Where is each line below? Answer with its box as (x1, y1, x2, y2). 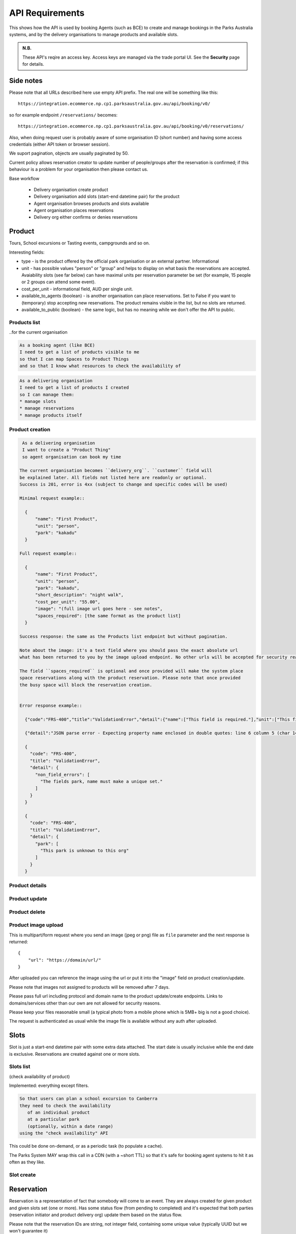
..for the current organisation (9, 329, 68, 335)
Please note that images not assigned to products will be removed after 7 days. (9, 984, 170, 990)
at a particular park (27, 1117, 80, 1122)
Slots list (9, 1063, 31, 1070)
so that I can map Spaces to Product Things (19, 356, 129, 362)
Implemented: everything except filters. (9, 1082, 89, 1088)
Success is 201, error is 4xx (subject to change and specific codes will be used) (19, 482, 228, 487)
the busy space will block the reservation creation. (19, 682, 152, 688)
